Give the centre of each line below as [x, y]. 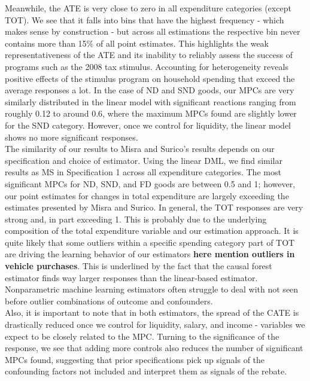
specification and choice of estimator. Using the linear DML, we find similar [144, 160]
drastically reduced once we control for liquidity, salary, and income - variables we [155, 324]
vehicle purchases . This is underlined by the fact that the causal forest [139, 266]
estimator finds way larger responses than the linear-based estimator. [131, 277]
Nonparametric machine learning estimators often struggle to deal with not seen [152, 289]
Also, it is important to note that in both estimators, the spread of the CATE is [152, 313]
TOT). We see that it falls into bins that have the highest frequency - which [145, 19]
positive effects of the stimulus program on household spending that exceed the [150, 78]
